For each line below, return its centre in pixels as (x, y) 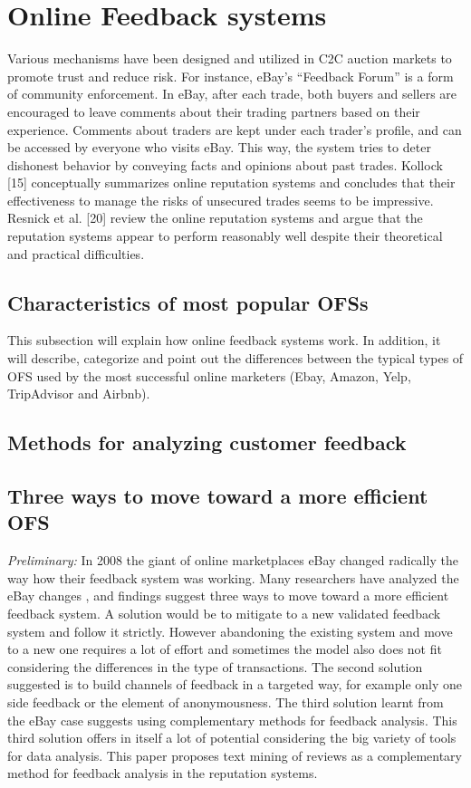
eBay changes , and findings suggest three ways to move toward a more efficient (228, 596)
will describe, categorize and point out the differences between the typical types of (235, 358)
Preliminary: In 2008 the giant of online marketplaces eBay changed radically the (233, 560)
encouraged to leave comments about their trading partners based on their (214, 111)
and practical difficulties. (76, 253)
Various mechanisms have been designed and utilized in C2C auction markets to (230, 58)
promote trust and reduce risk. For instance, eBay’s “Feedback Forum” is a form (231, 76)
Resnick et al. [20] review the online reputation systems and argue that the (215, 218)
